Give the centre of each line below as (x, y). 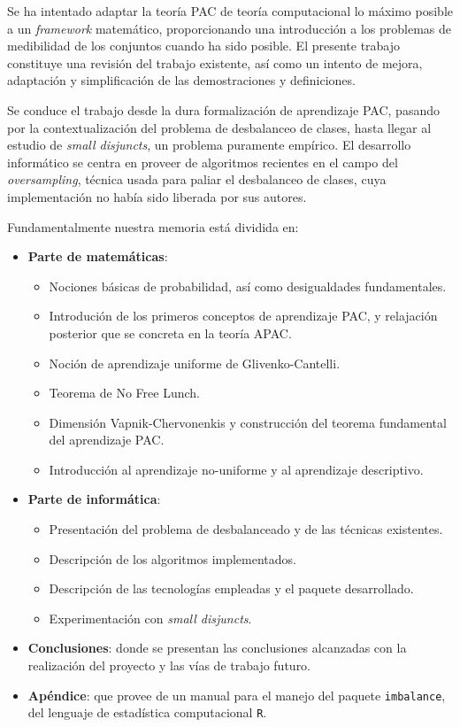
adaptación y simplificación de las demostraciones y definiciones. (181, 80)
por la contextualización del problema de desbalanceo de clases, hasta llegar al (219, 127)
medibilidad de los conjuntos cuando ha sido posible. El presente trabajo (204, 46)
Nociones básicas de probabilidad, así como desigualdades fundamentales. (248, 286)
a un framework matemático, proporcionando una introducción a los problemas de (229, 28)
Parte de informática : (94, 499)
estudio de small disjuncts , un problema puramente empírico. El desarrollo (209, 145)
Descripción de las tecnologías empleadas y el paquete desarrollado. (231, 588)
